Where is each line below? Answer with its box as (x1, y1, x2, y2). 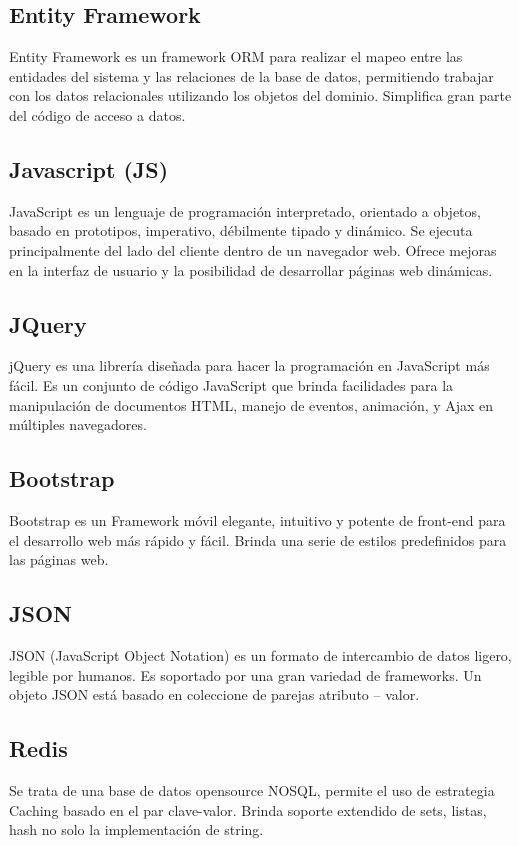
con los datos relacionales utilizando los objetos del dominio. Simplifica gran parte (9, 85, 512, 106)
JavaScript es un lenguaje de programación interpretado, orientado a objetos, (9, 200, 481, 221)
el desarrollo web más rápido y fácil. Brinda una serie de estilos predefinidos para (9, 529, 507, 550)
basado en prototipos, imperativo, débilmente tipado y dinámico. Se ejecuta (9, 220, 473, 241)
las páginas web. (9, 549, 109, 570)
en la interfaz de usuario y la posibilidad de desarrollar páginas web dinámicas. (9, 259, 493, 280)
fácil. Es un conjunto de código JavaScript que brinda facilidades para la (9, 374, 454, 395)
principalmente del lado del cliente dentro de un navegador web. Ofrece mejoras (9, 239, 497, 260)
